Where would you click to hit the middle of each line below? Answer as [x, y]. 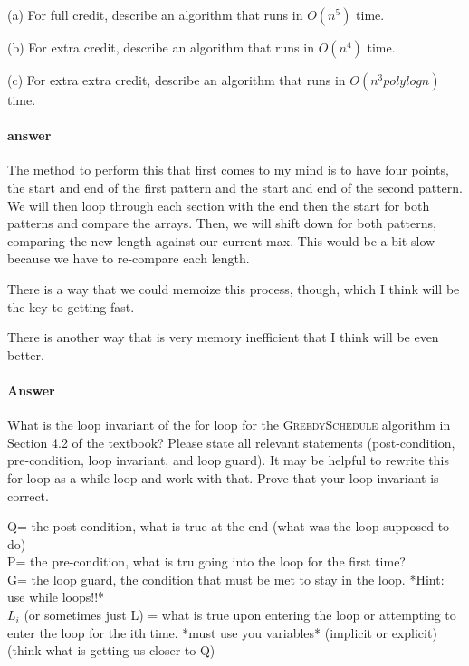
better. [26, 354]
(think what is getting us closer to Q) [111, 650]
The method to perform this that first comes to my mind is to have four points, [228, 170]
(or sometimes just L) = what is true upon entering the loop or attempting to [240, 615]
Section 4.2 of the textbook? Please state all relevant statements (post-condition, [231, 442]
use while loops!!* [56, 597]
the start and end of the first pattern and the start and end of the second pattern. [235, 187]
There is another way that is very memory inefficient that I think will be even [223, 337]
